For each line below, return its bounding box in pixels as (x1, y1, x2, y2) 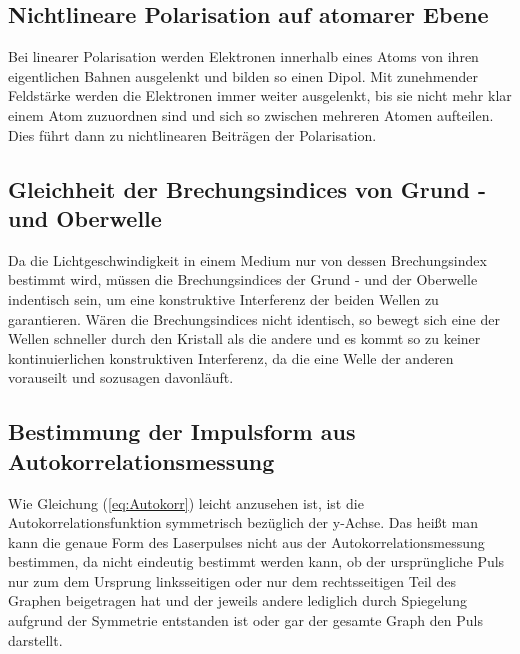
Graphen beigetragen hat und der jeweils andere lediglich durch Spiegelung (8, 590, 467, 611)
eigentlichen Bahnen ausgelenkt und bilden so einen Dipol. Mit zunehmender (8, 65, 479, 86)
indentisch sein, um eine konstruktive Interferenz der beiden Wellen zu (8, 288, 439, 309)
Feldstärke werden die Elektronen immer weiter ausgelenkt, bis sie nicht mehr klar (8, 85, 512, 106)
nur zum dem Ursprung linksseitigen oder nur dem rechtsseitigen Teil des (8, 570, 456, 591)
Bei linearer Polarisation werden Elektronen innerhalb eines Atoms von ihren (8, 46, 479, 67)
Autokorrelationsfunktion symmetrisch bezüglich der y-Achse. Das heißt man (8, 512, 479, 533)
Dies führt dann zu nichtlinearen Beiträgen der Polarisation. (8, 124, 377, 145)
